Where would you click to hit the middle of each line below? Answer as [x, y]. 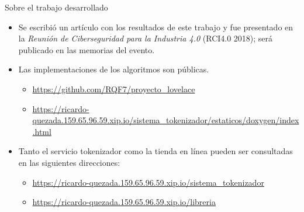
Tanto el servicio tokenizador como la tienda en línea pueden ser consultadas [156, 151]
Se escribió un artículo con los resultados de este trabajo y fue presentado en [156, 27]
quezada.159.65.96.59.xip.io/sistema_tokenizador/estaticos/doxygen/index [166, 120]
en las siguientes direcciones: [69, 162]
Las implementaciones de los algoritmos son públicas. [114, 69]
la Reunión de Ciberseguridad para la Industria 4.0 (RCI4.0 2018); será [146, 38]
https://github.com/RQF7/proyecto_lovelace [114, 88]
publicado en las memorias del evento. [87, 49]
